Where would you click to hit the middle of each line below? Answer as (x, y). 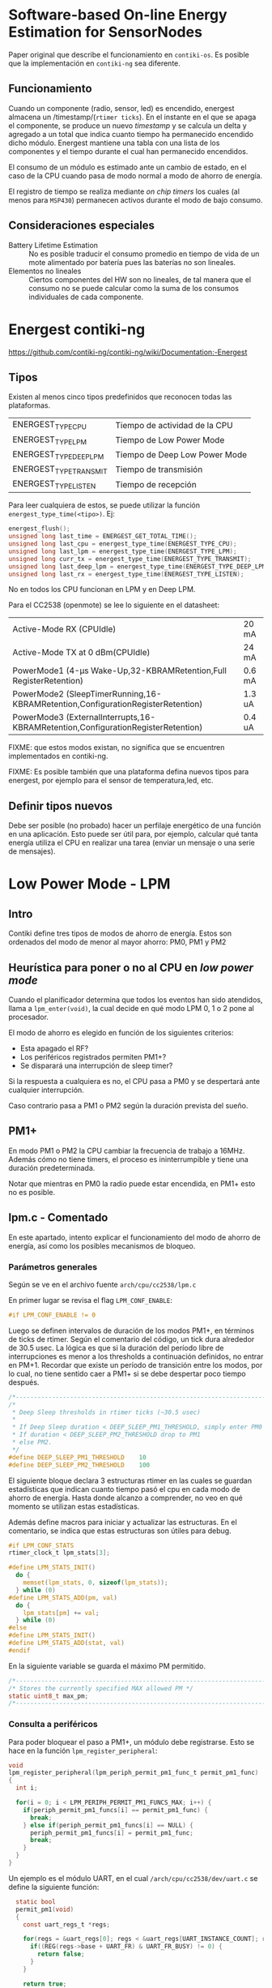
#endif (19, 1650)
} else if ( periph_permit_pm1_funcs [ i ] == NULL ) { (108, 1825)
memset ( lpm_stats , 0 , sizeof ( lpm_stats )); (96, 1583)
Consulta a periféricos (53, 1725)
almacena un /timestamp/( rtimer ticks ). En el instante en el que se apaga (132, 117)
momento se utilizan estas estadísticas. (74, 1506)
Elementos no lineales (45, 271)
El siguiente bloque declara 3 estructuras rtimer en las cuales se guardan (130, 1480)
